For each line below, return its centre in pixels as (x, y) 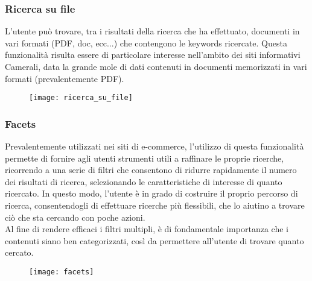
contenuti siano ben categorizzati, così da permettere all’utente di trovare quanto (154, 240)
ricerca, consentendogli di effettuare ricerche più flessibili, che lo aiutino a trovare (155, 205)
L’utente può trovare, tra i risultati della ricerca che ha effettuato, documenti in (152, 31)
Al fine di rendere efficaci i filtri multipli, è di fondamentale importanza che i (147, 229)
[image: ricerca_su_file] (81, 98)
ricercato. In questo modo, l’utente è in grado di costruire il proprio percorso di (151, 193)
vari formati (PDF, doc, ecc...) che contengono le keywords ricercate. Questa (146, 43)
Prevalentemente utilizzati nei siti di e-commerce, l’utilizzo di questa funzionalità (154, 146)
